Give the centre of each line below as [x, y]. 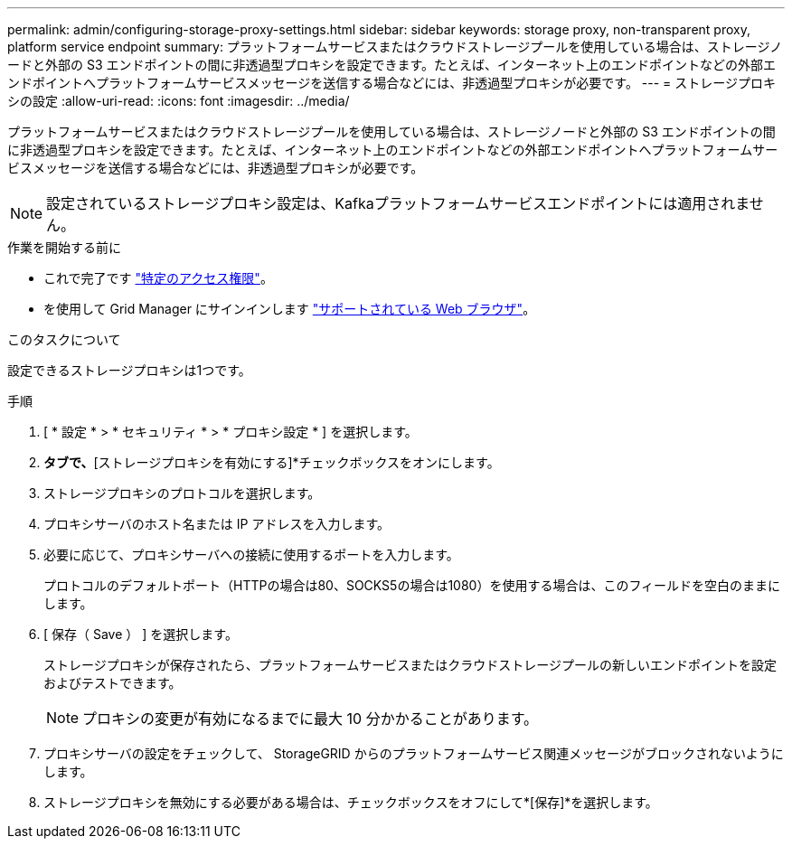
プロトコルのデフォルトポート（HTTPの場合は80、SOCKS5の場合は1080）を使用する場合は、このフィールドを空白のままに [412, 585]
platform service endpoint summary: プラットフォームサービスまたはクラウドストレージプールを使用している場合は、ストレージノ [395, 47]
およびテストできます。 [113, 683]
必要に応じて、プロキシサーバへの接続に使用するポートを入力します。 [251, 555]
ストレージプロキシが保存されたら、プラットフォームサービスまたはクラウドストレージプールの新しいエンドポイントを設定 [410, 665]
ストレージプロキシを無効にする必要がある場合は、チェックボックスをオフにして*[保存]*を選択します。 [351, 802]
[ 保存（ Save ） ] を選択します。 [141, 634]
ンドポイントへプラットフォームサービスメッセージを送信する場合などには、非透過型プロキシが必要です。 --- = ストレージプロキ [392, 83]
